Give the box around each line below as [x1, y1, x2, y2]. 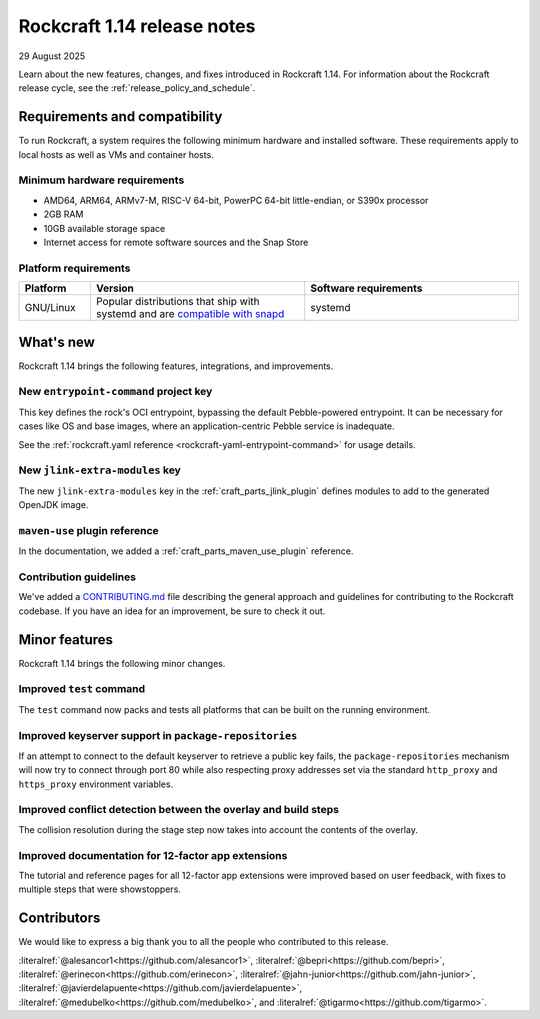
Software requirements [310, 281, 423, 295]
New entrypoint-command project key [18, 385, 213, 399]
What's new [18, 333, 95, 350]
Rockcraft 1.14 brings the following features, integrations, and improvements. [18, 360, 334, 372]
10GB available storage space [43, 222, 166, 234]
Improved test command [18, 682, 146, 696]
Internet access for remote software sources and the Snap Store [43, 236, 309, 248]
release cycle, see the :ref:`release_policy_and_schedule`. [18, 82, 256, 94]
